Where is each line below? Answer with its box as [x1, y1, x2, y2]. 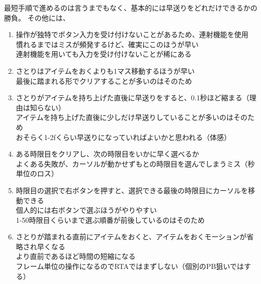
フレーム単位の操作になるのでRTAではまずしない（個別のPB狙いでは [16, 261, 244, 271]
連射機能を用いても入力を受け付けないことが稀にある [16, 49, 192, 59]
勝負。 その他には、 [4, 12, 70, 23]
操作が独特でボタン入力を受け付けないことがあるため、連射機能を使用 [16, 29, 248, 40]
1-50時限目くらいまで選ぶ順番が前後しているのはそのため [16, 214, 205, 225]
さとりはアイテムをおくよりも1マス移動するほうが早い [16, 65, 195, 76]
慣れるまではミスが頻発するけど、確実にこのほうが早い [16, 39, 199, 49]
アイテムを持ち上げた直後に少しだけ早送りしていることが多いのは [16, 112, 233, 122]
